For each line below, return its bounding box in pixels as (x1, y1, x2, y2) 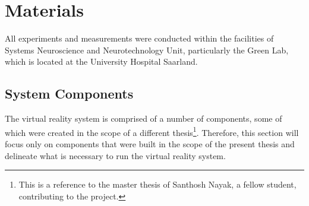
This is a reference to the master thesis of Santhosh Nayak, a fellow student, (18, 178, 297, 191)
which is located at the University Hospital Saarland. (5, 55, 198, 68)
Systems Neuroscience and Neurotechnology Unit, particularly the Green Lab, (5, 43, 289, 56)
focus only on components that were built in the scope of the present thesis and (5, 137, 295, 150)
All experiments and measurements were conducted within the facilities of (5, 32, 274, 45)
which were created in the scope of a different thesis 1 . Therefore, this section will (5, 124, 299, 138)
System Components (5, 84, 134, 103)
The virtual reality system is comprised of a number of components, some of (5, 112, 282, 125)
